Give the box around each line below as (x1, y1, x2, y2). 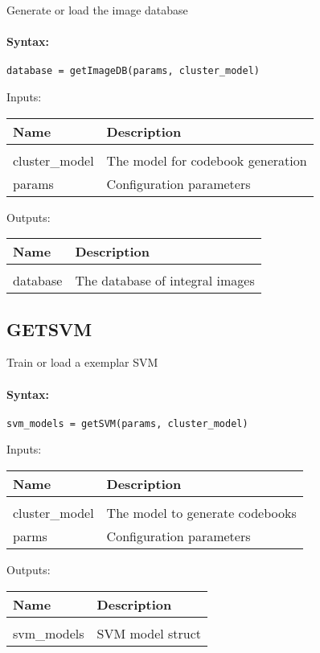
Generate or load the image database (6, 2, 188, 18)
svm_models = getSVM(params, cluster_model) (6, 417, 248, 429)
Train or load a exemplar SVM (6, 354, 158, 371)
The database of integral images (75, 271, 255, 290)
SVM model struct (96, 623, 202, 643)
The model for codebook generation (106, 150, 307, 170)
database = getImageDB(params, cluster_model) (6, 65, 260, 77)
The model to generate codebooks (106, 503, 297, 523)
